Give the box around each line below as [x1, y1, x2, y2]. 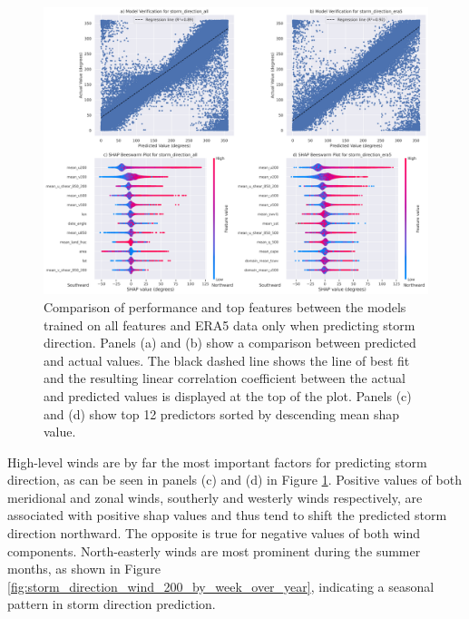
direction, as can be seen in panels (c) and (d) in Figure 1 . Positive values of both [7, 470, 462, 489]
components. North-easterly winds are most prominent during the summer [7, 541, 421, 560]
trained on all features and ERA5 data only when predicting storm [44, 315, 415, 334]
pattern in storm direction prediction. [7, 594, 216, 614]
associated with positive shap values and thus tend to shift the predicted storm [7, 506, 447, 525]
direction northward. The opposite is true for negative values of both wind [7, 524, 421, 543]
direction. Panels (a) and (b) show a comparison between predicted [44, 333, 416, 352]
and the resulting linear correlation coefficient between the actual [44, 368, 405, 388]
